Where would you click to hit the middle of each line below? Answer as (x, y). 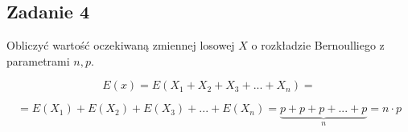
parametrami (38, 60)
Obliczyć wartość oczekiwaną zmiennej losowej (121, 45)
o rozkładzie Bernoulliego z (318, 45)
